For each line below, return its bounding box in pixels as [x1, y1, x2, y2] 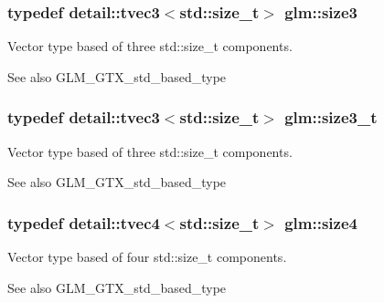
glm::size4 [284, 211, 357, 234]
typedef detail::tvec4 [7, 211, 160, 234]
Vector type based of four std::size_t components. [7, 247, 287, 266]
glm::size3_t [284, 106, 378, 129]
